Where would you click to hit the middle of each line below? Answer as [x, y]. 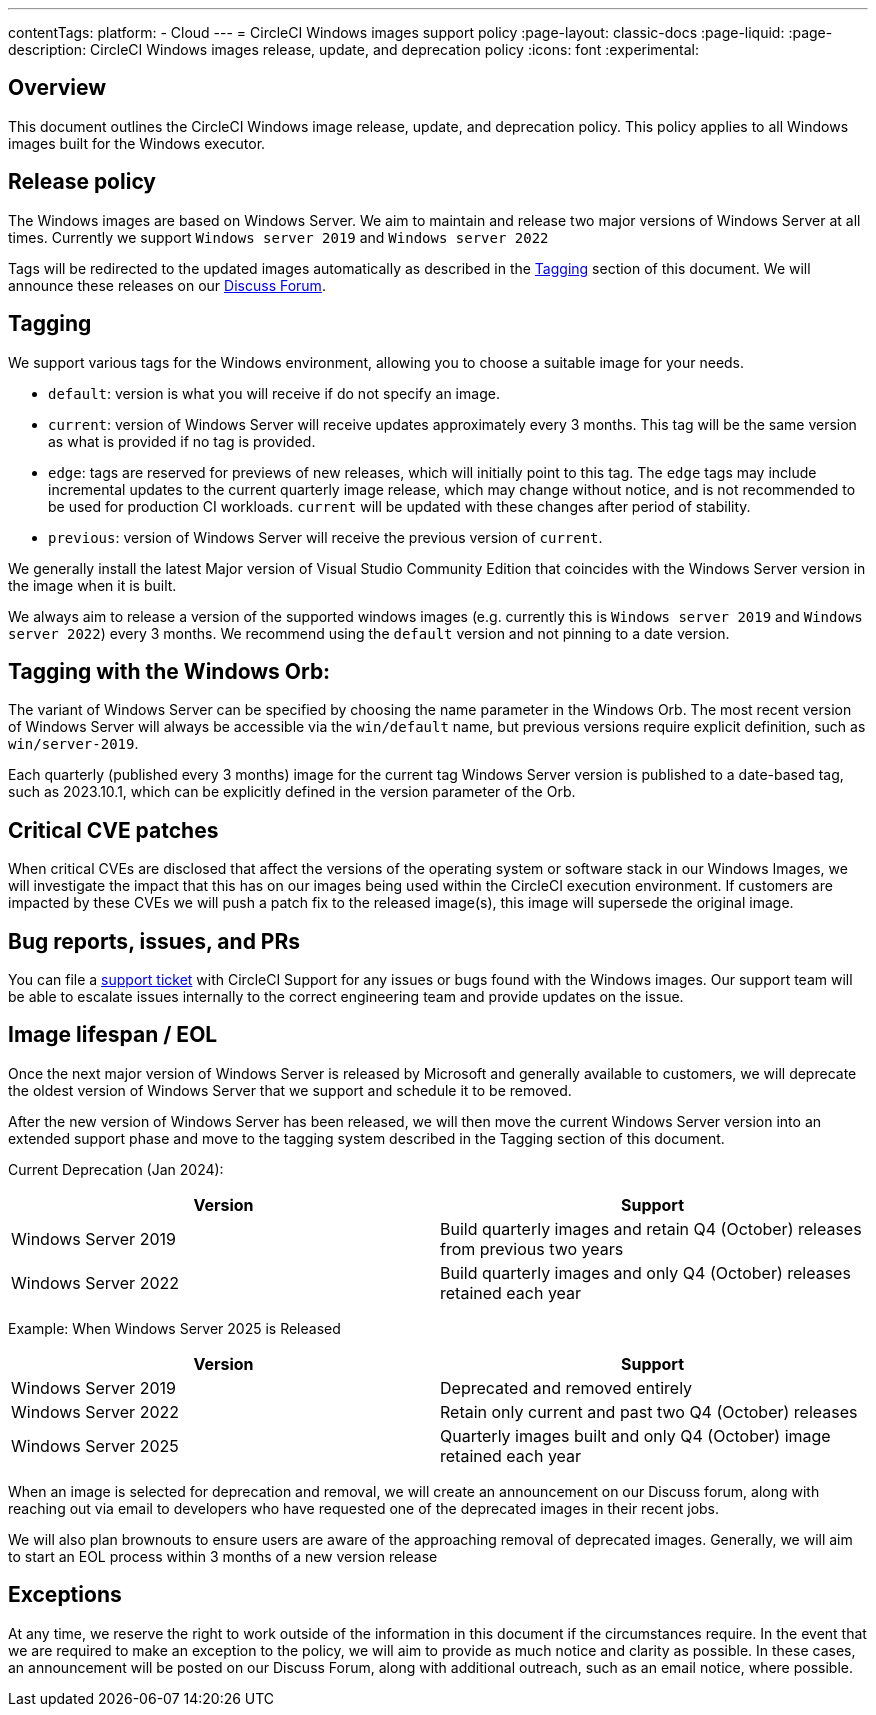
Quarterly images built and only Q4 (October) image [635, 1435]
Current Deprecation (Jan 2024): [116, 1169]
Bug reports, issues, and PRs [154, 941]
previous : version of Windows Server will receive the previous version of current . [325, 537]
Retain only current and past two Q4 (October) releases [649, 1411]
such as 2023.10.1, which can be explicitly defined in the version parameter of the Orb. [292, 792]
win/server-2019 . [73, 744]
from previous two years [532, 1248]
